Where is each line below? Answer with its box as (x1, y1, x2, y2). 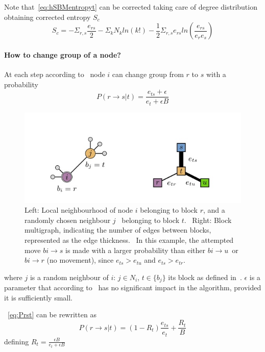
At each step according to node (4, 68, 105, 79)
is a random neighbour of (30, 271, 109, 282)
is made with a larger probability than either (65, 244, 206, 255)
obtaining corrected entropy (4, 11, 91, 22)
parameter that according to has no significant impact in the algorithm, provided (4, 282, 261, 293)
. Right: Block (184, 214, 232, 225)
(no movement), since (46, 255, 114, 265)
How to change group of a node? (4, 49, 121, 60)
